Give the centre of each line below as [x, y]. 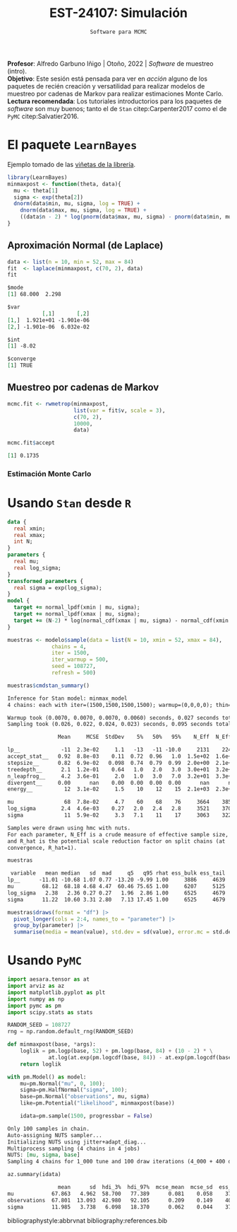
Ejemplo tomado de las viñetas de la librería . [72, 164]
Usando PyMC [45, 961]
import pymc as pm [34, 1006]
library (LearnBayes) [38, 177]
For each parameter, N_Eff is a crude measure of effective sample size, [118, 834]
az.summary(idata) [34, 1175]
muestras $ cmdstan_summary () [49, 685]
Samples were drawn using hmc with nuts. [69, 828]
